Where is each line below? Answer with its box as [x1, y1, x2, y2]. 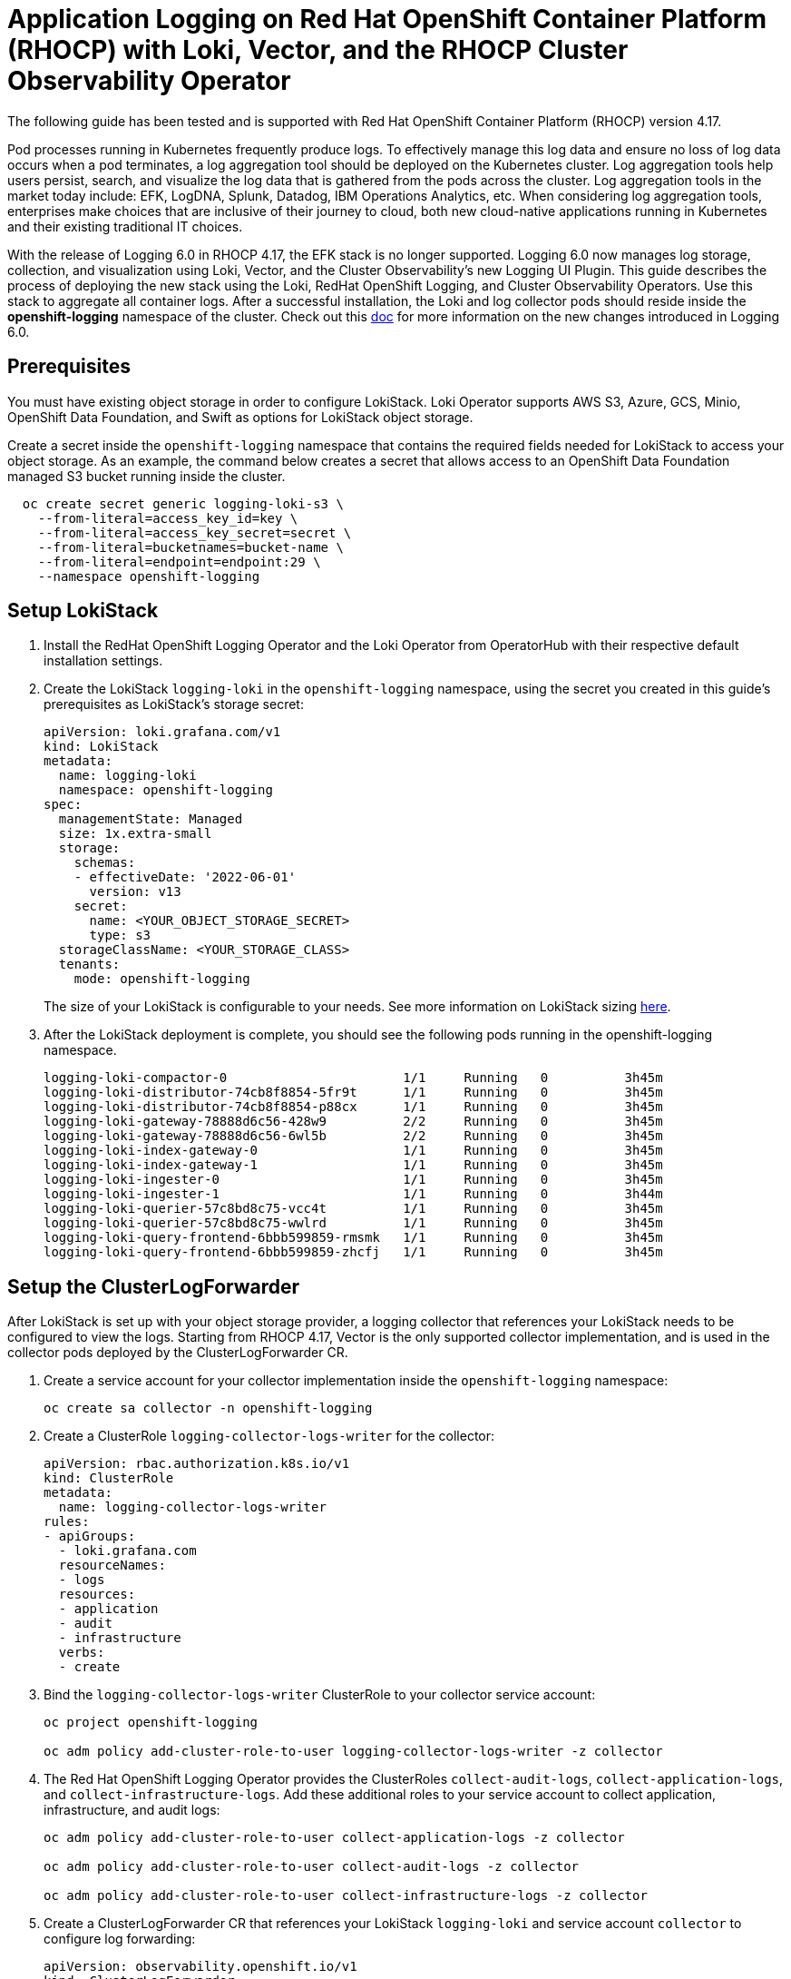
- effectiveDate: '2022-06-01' [73, 870, 297, 885]
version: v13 [89, 884, 181, 900]
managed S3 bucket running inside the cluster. [7, 468, 286, 484]
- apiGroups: [44, 1529, 136, 1544]
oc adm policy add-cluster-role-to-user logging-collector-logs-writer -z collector [44, 1744, 663, 1759]
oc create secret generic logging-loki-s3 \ [22, 496, 344, 511]
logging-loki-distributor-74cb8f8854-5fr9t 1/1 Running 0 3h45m [44, 1085, 663, 1100]
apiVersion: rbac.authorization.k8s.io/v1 [44, 1456, 350, 1472]
